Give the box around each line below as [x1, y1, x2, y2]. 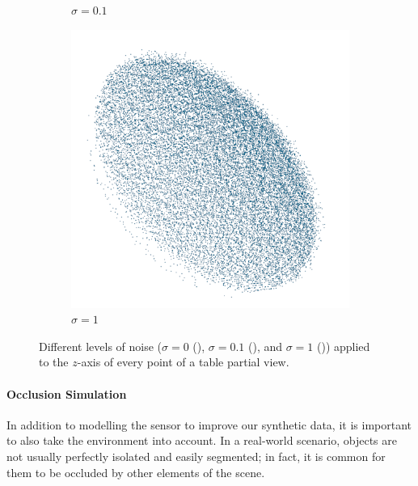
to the [39, 353, 69, 370]
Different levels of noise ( [39, 337, 163, 354]
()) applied [317, 337, 370, 354]
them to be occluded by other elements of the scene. [6, 463, 265, 480]
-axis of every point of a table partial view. [77, 353, 289, 370]
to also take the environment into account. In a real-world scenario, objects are [6, 432, 397, 449]
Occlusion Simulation [6, 385, 127, 402]
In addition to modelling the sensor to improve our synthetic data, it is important [6, 416, 412, 433]
